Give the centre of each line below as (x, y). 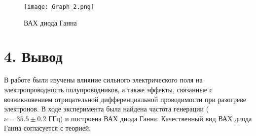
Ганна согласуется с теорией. (48, 128)
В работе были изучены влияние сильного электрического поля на (103, 80)
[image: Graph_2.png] (59, 7)
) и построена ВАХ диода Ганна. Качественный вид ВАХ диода (156, 118)
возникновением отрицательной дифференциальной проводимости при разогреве (125, 99)
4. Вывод (33, 56)
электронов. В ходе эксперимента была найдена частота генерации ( (107, 109)
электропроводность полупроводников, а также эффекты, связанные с (108, 89)
